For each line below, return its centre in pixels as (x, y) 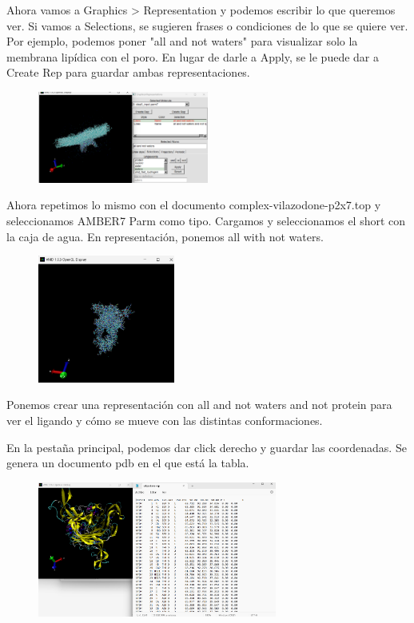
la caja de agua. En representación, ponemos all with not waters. (165, 236)
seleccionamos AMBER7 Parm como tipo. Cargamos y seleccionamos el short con (206, 221)
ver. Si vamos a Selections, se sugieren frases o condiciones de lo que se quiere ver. (207, 25)
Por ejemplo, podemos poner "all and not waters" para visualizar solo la (182, 41)
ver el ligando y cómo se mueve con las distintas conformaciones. (165, 420)
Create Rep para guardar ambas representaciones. (128, 72)
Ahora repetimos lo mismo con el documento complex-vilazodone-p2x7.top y (194, 205)
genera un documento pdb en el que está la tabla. (128, 463)
